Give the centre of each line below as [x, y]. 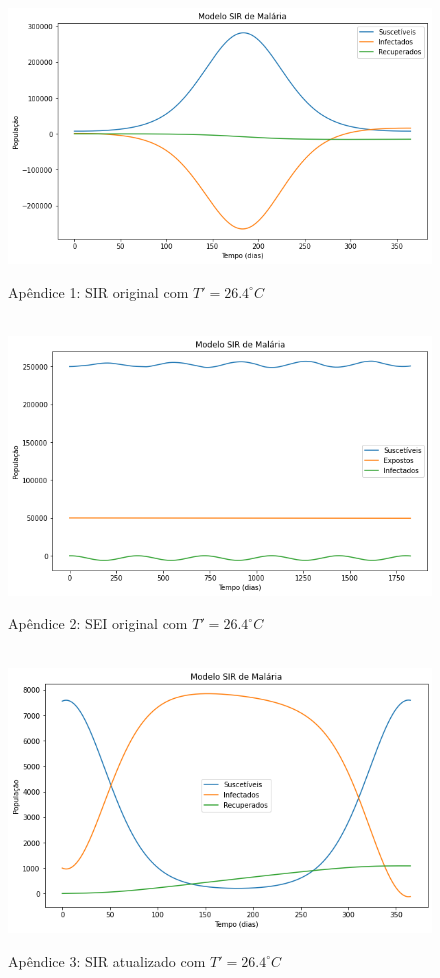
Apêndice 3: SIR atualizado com [107, 960]
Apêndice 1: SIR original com [98, 291]
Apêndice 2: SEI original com [98, 623]
